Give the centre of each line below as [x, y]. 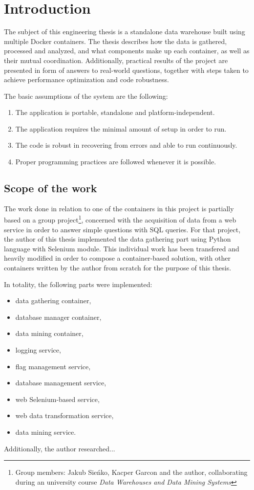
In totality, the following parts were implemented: [78, 284]
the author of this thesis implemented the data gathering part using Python [117, 239]
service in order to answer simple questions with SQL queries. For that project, [122, 229]
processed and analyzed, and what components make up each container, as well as [127, 51]
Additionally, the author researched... [60, 448]
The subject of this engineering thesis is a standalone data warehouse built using [125, 32]
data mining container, [49, 333]
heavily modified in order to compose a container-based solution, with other [117, 258]
